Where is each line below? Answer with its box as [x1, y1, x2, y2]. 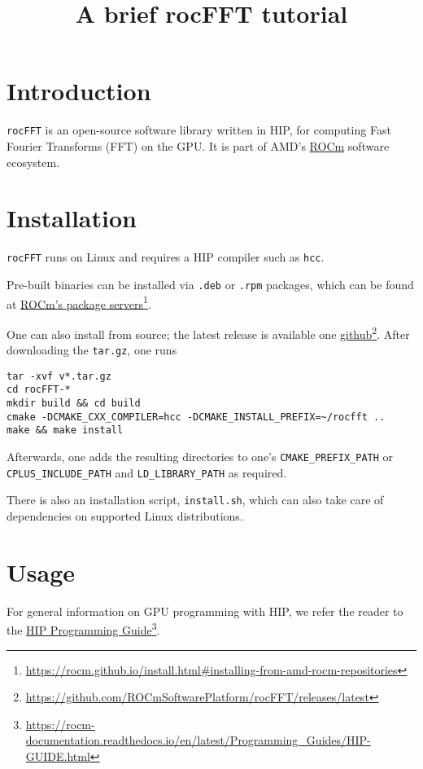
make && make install [7, 424, 124, 437]
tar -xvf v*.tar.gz [7, 370, 111, 382]
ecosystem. [7, 153, 60, 170]
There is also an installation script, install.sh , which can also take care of [7, 491, 384, 508]
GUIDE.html [25, 747, 90, 764]
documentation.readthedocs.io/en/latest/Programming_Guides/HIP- [25, 732, 371, 749]
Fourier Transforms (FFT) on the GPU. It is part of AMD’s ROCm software [7, 137, 390, 154]
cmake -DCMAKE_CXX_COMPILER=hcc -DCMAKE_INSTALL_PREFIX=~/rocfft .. [7, 411, 386, 423]
